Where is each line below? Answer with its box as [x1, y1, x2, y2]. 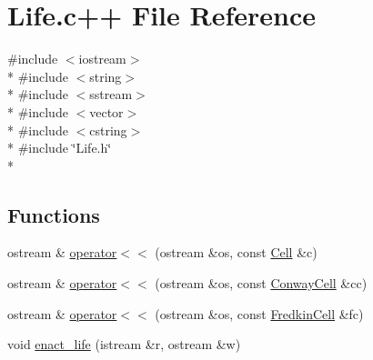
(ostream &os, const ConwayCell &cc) [155, 274, 368, 293]
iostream [78, 49, 126, 68]
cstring [89, 120, 127, 139]
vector [89, 102, 124, 121]
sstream [89, 85, 133, 104]
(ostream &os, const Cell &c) [155, 243, 318, 262]
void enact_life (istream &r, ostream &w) [7, 335, 241, 354]
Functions [7, 200, 100, 228]
